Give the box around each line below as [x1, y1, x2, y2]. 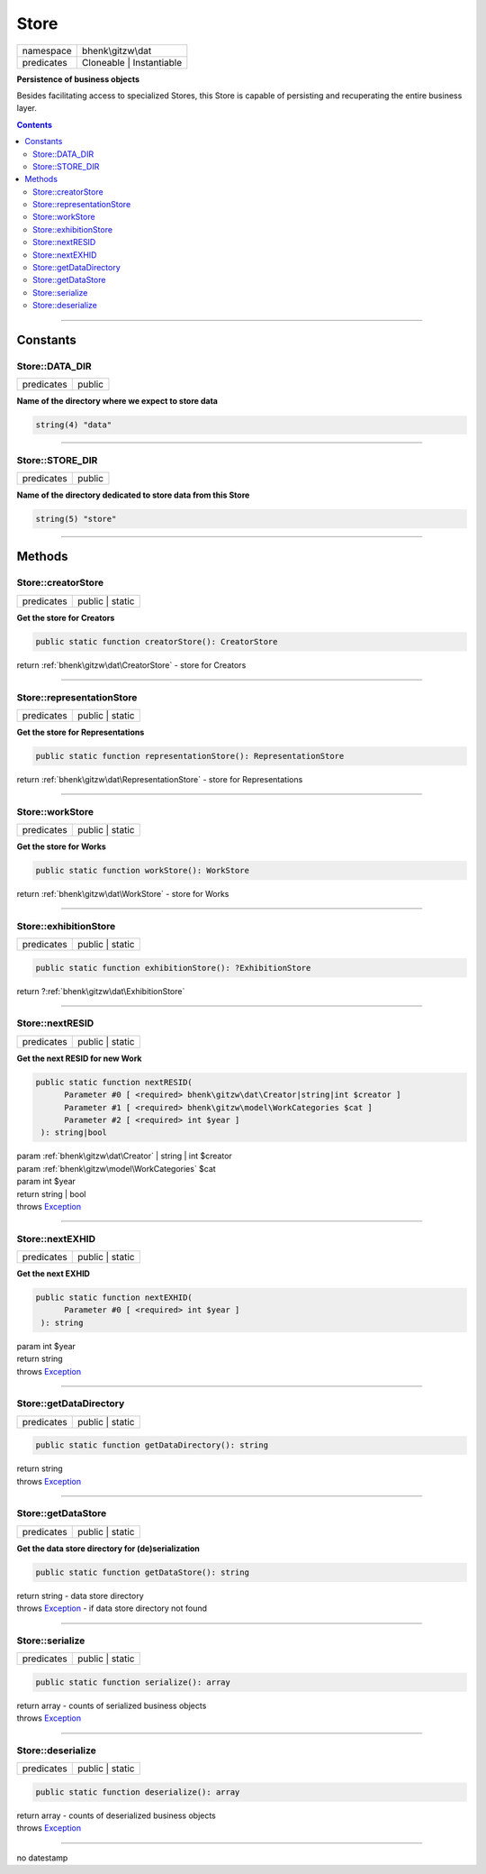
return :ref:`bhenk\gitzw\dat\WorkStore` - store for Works [16, 888, 229, 899]
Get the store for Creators [16, 612, 115, 623]
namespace [22, 44, 72, 57]
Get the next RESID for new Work [16, 1053, 142, 1064]
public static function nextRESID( [35, 1077, 193, 1087]
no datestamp [16, 1852, 68, 1863]
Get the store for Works [16, 841, 107, 852]
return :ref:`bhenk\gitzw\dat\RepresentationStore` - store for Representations [16, 773, 303, 784]
